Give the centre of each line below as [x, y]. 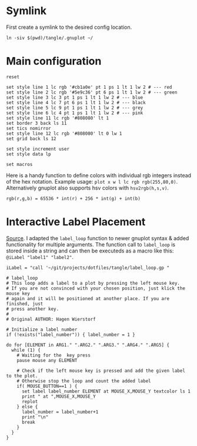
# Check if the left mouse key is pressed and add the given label [101, 371]
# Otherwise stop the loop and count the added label [84, 381]
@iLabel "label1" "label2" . [40, 257]
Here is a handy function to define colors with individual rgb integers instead [99, 175]
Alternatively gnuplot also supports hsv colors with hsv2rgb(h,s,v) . [88, 188]
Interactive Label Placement [76, 222]
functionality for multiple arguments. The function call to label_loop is [91, 244]
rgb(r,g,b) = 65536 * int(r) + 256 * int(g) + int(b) [74, 198]
